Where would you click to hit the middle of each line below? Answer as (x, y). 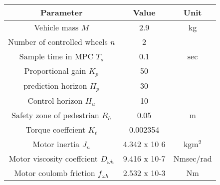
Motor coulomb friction (55, 173)
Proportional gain (55, 71)
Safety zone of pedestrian (55, 115)
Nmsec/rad (193, 158)
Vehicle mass (56, 27)
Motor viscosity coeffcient (53, 158)
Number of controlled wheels (58, 42)
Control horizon (55, 100)
